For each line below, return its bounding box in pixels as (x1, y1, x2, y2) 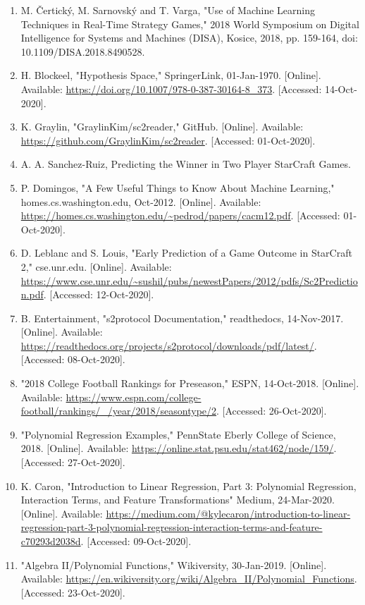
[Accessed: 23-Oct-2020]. (20, 585, 125, 599)
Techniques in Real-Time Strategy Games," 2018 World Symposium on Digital (20, 16, 359, 31)
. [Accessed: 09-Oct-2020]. (80, 534, 192, 548)
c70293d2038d (20, 534, 81, 548)
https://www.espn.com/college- (66, 389, 202, 404)
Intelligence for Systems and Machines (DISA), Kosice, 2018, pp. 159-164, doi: (20, 30, 358, 45)
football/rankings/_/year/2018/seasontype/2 (20, 403, 217, 418)
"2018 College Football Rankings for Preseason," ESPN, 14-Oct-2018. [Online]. (20, 376, 359, 391)
